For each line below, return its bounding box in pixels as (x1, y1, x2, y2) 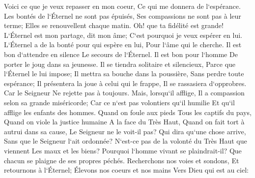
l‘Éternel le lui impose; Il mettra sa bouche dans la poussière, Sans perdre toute (4, 68, 244, 79)
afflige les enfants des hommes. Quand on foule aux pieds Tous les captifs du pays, (4, 107, 252, 117)
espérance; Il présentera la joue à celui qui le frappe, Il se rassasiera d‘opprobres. (4, 78, 247, 88)
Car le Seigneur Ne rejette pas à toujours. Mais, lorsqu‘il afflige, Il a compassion (4, 88, 245, 98)
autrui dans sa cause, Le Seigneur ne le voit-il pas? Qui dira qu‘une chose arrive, (4, 126, 246, 136)
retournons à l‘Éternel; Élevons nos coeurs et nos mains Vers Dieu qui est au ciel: (4, 165, 249, 175)
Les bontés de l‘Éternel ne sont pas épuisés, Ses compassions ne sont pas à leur (4, 10, 241, 21)
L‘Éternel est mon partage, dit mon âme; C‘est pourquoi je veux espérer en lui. (4, 30, 242, 40)
